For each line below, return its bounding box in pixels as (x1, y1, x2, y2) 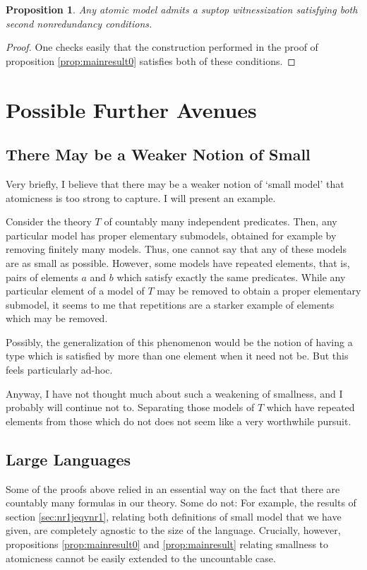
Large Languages (6, 448, 131, 470)
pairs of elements (6, 269, 78, 284)
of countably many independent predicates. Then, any (104, 214, 337, 229)
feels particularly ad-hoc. (6, 362, 113, 377)
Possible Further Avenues (6, 95, 257, 124)
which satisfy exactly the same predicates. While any (116, 269, 346, 284)
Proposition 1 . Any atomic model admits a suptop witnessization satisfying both (6, 2, 358, 16)
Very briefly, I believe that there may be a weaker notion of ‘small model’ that (6, 176, 344, 191)
